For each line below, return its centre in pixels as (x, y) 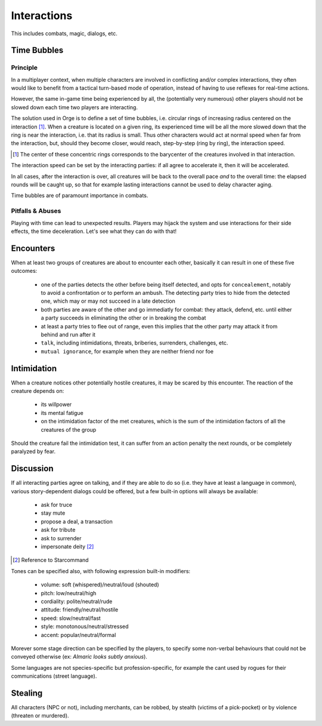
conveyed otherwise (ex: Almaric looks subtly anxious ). (79, 657)
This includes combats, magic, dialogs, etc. (64, 33)
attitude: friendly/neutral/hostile (80, 610)
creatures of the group (69, 429)
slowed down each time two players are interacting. (75, 107)
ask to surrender (61, 538)
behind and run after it (68, 334)
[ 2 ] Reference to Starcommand (51, 560)
